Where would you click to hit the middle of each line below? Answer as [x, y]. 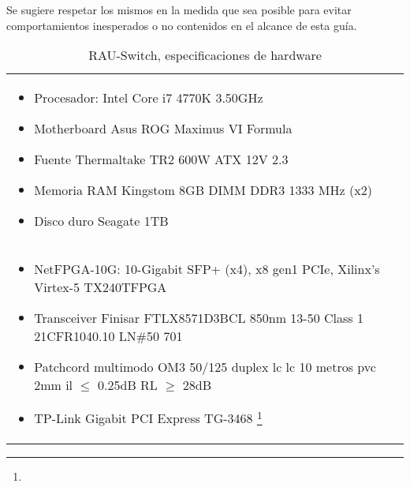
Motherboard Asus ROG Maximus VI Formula [163, 129]
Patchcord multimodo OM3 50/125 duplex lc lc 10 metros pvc [205, 367]
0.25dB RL [128, 385]
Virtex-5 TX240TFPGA [101, 287]
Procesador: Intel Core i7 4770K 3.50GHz [149, 98]
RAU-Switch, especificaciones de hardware [205, 55]
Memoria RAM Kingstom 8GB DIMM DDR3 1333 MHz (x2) [203, 190]
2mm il [54, 385]
